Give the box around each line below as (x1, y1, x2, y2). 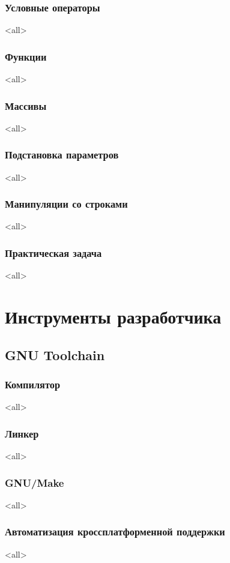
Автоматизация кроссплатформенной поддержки (5, 524, 225, 539)
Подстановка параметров (5, 147, 119, 162)
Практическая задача (5, 245, 102, 260)
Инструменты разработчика (5, 304, 222, 329)
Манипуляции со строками (5, 196, 128, 211)
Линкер (5, 426, 39, 441)
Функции (5, 49, 47, 64)
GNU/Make (5, 475, 64, 490)
